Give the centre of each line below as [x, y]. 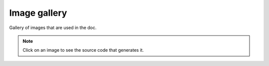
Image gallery [38, 13]
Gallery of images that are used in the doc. [53, 28]
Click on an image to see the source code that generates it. [83, 50]
